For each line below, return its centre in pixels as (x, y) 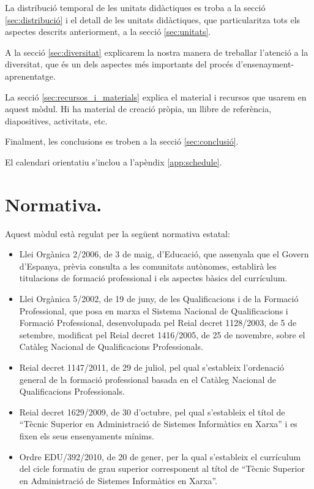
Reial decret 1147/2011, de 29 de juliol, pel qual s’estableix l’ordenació (151, 367)
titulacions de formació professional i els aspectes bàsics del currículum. (153, 278)
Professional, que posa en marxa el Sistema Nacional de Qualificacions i (154, 310)
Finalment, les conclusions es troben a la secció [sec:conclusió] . (122, 141)
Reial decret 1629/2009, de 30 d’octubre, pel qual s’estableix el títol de (152, 411)
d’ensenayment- (265, 64)
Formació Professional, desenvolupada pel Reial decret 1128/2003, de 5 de (158, 323)
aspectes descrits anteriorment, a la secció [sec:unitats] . (108, 32)
